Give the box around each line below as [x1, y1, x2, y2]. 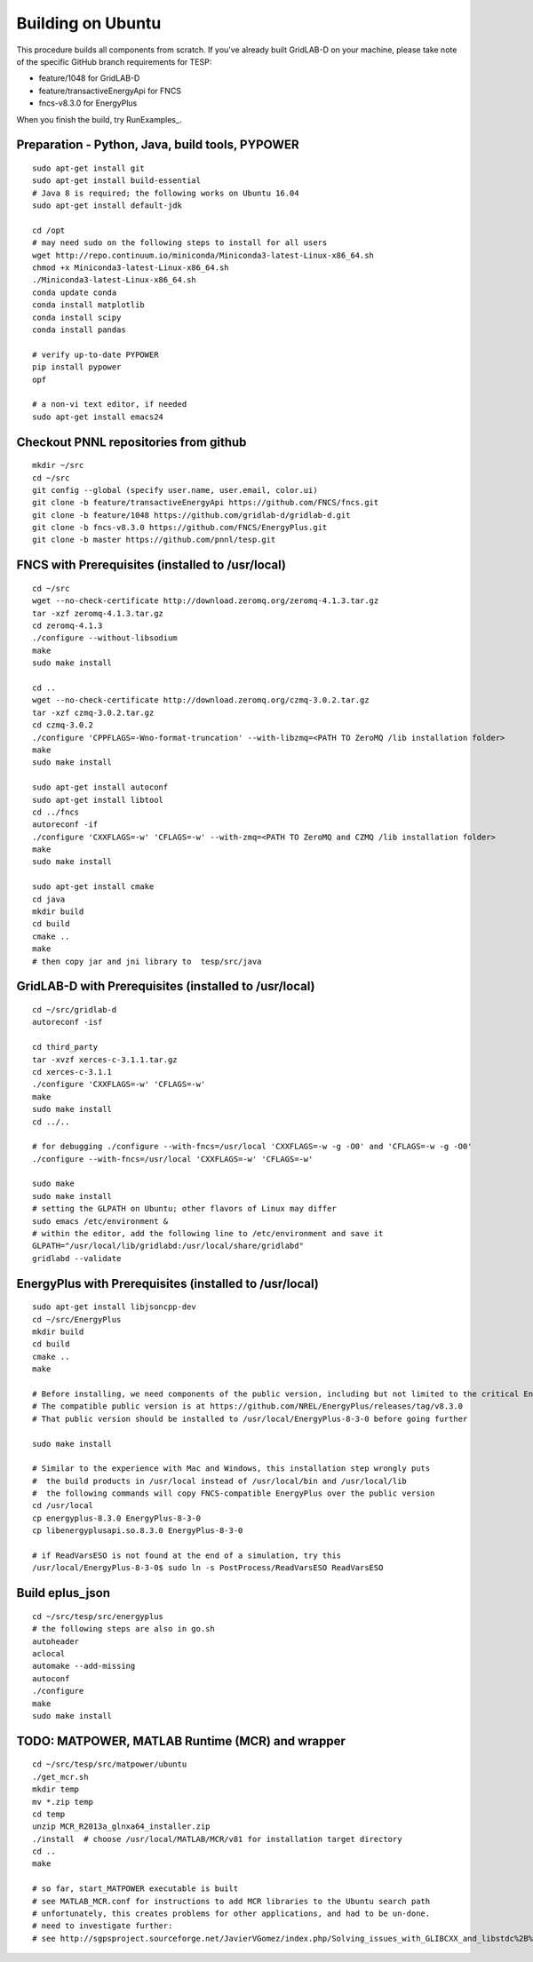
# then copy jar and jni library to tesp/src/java [32, 956, 262, 966]
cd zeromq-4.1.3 [32, 621, 103, 631]
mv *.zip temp [32, 1797, 93, 1807]
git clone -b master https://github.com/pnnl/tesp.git [32, 535, 276, 545]
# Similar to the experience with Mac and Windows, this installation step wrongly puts [32, 1464, 431, 1473]
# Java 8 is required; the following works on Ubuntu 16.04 [32, 187, 299, 198]
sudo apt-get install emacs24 [32, 411, 164, 422]
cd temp [32, 1808, 66, 1819]
